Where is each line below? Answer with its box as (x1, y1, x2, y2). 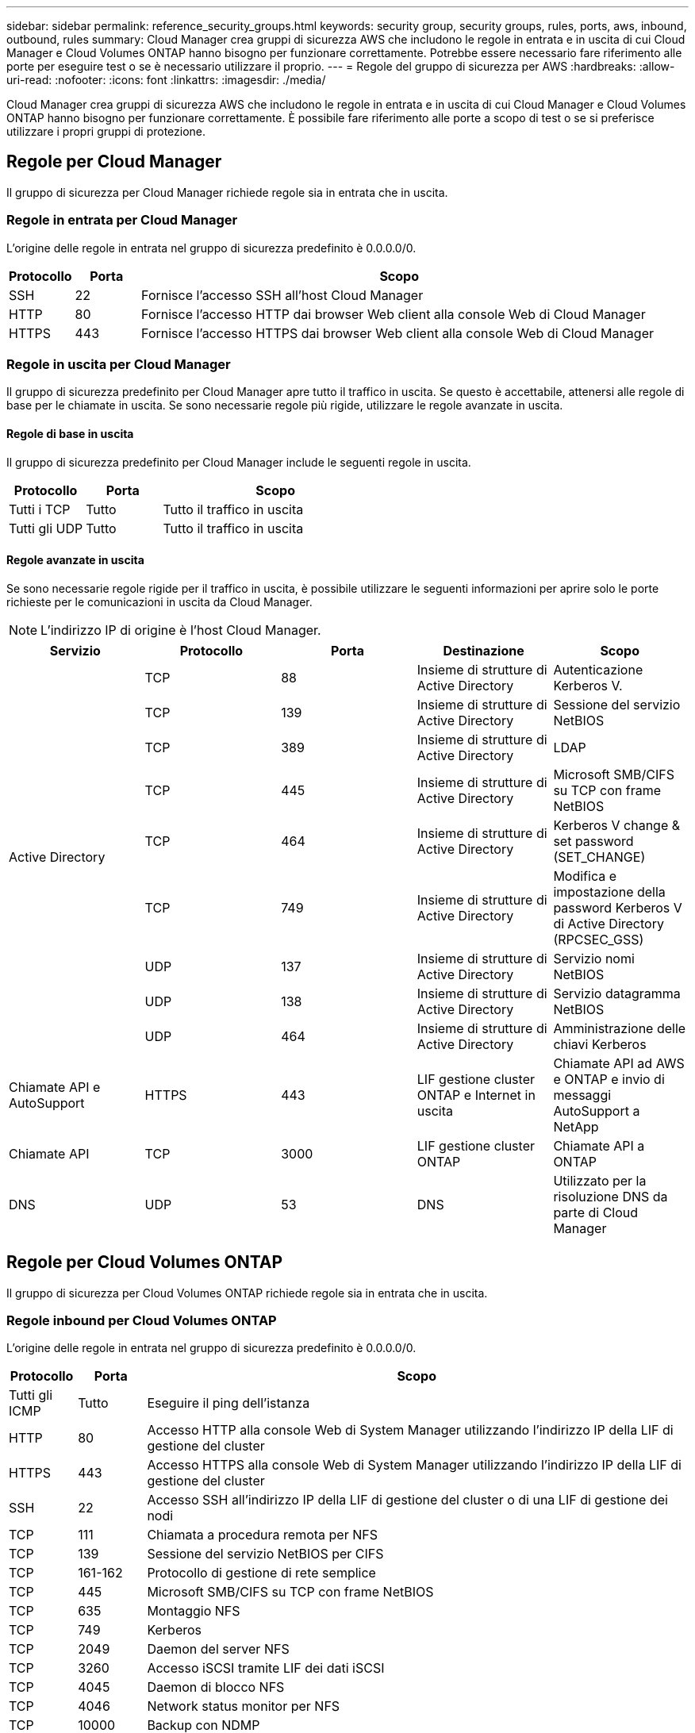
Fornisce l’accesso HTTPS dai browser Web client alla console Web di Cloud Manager (141, 325, 654, 341)
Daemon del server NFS (147, 1641, 290, 1658)
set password (553, 832, 634, 849)
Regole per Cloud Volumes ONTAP (6, 1252, 283, 1273)
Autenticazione (553, 661, 643, 678)
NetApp (553, 1118, 599, 1135)
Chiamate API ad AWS (553, 1055, 685, 1071)
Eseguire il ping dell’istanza (147, 1395, 310, 1412)
